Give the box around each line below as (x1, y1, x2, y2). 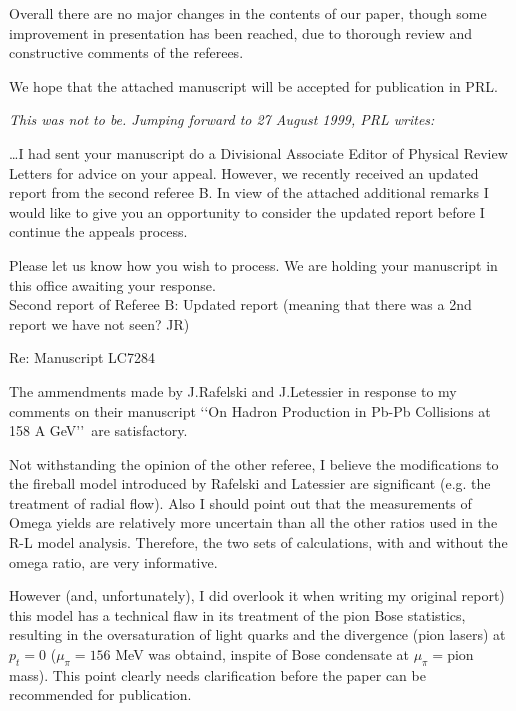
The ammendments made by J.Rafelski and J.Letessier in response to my (9, 380, 457, 401)
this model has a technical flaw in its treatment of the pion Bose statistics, (9, 604, 466, 625)
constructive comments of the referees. (9, 42, 244, 63)
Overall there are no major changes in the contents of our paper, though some (9, 3, 487, 23)
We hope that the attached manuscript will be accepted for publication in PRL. (9, 75, 498, 96)
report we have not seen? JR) (9, 313, 190, 334)
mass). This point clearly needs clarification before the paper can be (9, 664, 426, 685)
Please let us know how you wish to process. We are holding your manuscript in (9, 254, 498, 275)
